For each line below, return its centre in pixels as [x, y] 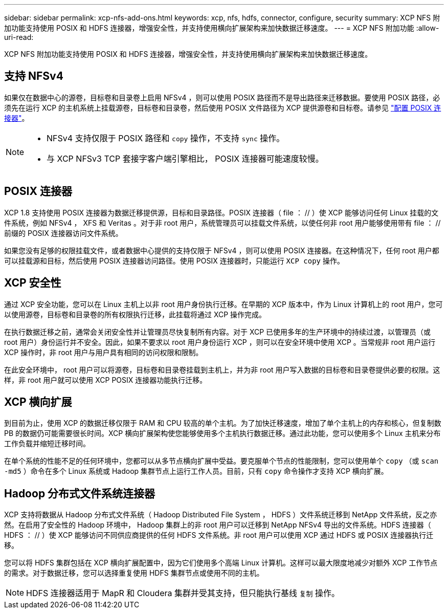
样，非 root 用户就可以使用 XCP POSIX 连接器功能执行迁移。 [106, 380]
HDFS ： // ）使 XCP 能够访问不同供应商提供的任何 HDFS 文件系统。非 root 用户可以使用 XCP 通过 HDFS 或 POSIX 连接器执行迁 [219, 535]
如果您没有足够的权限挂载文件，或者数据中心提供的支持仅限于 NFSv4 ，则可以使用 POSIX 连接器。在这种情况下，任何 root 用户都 [222, 250]
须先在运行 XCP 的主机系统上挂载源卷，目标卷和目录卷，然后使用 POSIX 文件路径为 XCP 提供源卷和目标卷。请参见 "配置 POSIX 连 [223, 107]
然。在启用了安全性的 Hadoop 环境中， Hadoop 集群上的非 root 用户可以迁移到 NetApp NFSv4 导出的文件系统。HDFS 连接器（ [218, 525]
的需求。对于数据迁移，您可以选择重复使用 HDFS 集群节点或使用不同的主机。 [134, 573]
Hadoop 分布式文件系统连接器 [80, 493]
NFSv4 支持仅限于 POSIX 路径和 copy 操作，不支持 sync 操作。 [166, 138]
